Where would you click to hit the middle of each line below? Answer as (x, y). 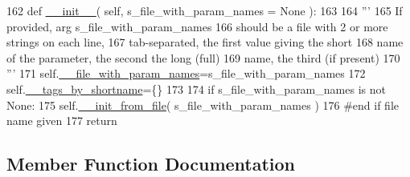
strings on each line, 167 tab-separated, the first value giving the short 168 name (205, 42)
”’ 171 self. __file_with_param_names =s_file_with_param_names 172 (186, 73)
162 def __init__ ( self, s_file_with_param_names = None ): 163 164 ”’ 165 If (205, 10)
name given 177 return (62, 121)
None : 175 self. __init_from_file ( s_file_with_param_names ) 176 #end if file (203, 105)
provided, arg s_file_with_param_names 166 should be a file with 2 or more (197, 26)
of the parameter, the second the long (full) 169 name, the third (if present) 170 (203, 57)
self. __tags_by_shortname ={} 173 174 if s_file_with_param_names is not (196, 88)
